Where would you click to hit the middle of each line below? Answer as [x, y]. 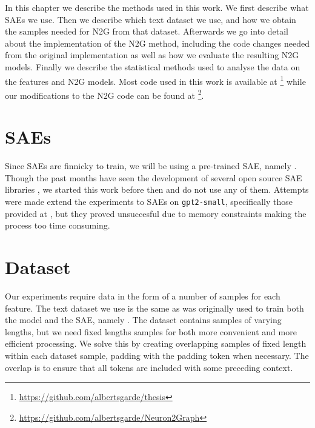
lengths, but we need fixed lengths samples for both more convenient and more [151, 331]
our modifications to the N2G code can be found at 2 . [104, 94]
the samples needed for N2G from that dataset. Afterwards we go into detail [147, 31]
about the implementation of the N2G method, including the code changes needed [157, 43]
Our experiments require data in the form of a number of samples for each [143, 296]
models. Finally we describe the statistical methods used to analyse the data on [153, 66]
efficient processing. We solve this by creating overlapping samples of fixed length [156, 343]
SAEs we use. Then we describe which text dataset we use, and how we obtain [151, 19]
